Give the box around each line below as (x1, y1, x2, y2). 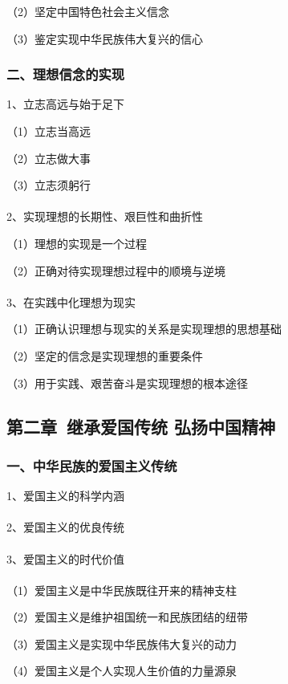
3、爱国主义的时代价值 (6, 550, 124, 567)
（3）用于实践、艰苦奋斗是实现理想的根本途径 (6, 374, 248, 391)
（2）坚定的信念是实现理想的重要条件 (6, 347, 203, 364)
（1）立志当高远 (6, 123, 91, 139)
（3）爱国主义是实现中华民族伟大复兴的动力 (6, 635, 237, 652)
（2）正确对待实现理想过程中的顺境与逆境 (6, 262, 225, 279)
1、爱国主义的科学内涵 (6, 487, 124, 504)
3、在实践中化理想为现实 (6, 293, 136, 310)
